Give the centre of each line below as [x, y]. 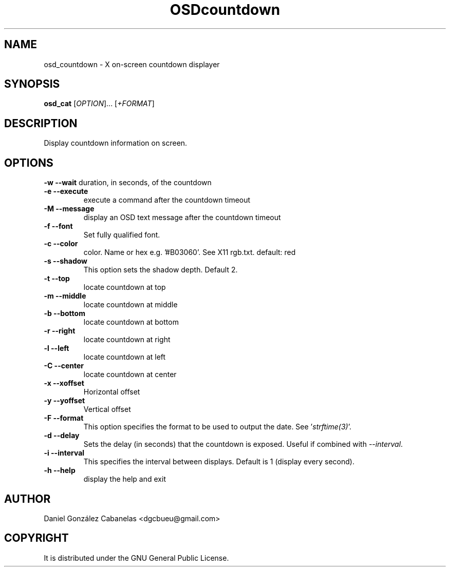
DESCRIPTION [41, 123]
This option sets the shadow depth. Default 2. [161, 270]
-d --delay [62, 436]
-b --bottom [64, 313]
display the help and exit [125, 479]
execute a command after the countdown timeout [167, 200]
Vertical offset [107, 409]
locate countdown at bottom [131, 322]
